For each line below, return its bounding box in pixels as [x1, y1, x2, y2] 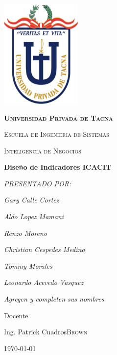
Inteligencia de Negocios [4, 145, 81, 155]
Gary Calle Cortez [4, 195, 59, 205]
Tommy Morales [4, 260, 52, 271]
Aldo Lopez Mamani [4, 211, 64, 222]
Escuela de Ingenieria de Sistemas [4, 129, 109, 139]
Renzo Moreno [4, 228, 47, 238]
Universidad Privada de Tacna [4, 112, 113, 123]
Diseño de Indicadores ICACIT [4, 162, 112, 172]
